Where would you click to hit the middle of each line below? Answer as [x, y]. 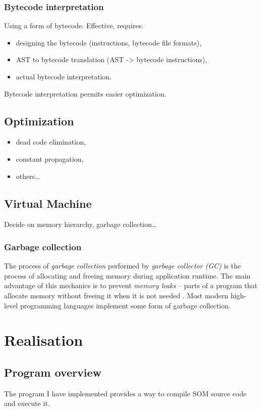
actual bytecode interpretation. [64, 76]
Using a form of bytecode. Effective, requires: [74, 26]
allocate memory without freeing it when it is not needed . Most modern [116, 295]
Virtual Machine [48, 203]
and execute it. [27, 403]
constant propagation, [50, 158]
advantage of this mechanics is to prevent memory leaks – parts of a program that [131, 285]
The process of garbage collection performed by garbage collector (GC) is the [122, 266]
